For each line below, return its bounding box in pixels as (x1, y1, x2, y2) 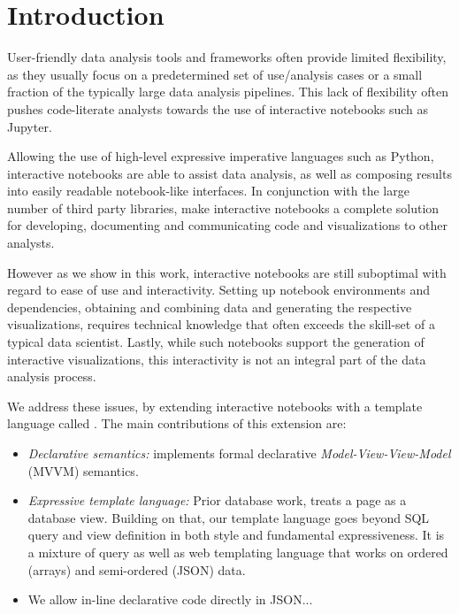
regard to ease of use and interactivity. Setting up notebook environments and (7, 280, 430, 299)
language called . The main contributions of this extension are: (7, 414, 347, 433)
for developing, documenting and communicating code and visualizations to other (7, 216, 448, 234)
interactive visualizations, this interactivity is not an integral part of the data (7, 349, 426, 368)
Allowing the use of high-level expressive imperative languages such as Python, (7, 147, 434, 165)
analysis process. (7, 367, 96, 386)
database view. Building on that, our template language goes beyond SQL (27, 508, 430, 526)
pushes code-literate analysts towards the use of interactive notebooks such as (7, 99, 428, 118)
